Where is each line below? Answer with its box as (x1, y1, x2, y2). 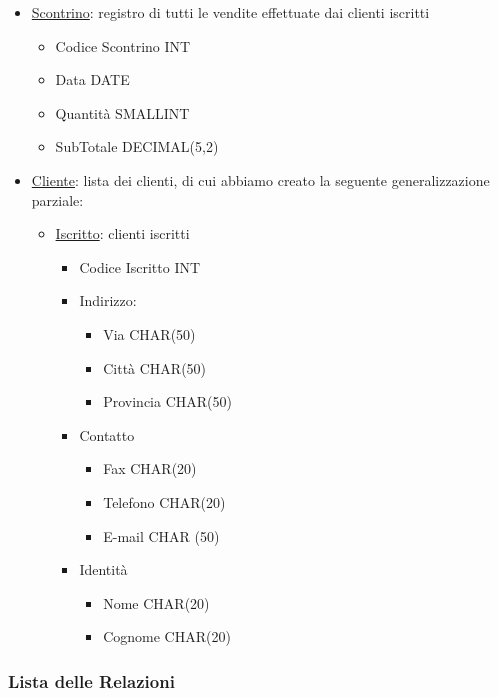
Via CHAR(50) (103, 323, 196, 344)
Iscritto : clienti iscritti (55, 223, 190, 244)
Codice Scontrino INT (55, 35, 191, 56)
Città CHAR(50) (103, 357, 207, 378)
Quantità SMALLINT (55, 102, 190, 123)
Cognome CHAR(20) (103, 626, 231, 647)
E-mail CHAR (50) (103, 525, 220, 546)
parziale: (31, 189, 84, 210)
